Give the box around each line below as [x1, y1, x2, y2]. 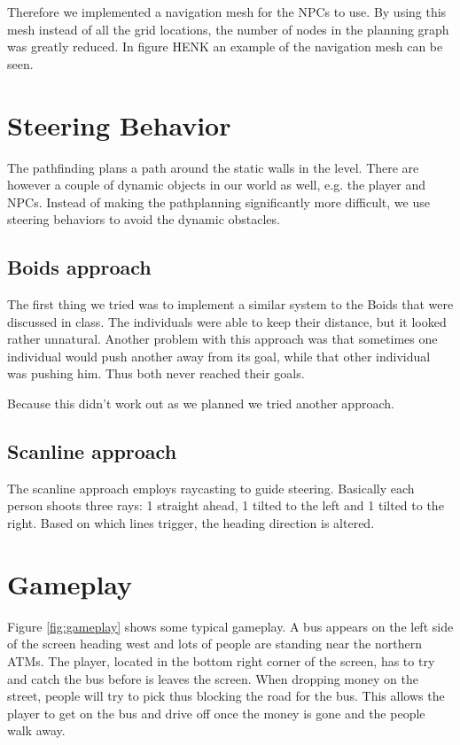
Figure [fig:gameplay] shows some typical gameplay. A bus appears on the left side [7, 617, 454, 635]
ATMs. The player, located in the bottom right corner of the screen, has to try [7, 651, 435, 670]
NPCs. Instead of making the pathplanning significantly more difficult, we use [7, 192, 430, 211]
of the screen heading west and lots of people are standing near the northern [7, 634, 422, 653]
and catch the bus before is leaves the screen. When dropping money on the [7, 669, 418, 687]
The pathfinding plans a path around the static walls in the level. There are [7, 158, 419, 176]
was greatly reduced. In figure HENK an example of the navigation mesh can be [7, 37, 443, 56]
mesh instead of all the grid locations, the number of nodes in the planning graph [7, 19, 449, 38]
